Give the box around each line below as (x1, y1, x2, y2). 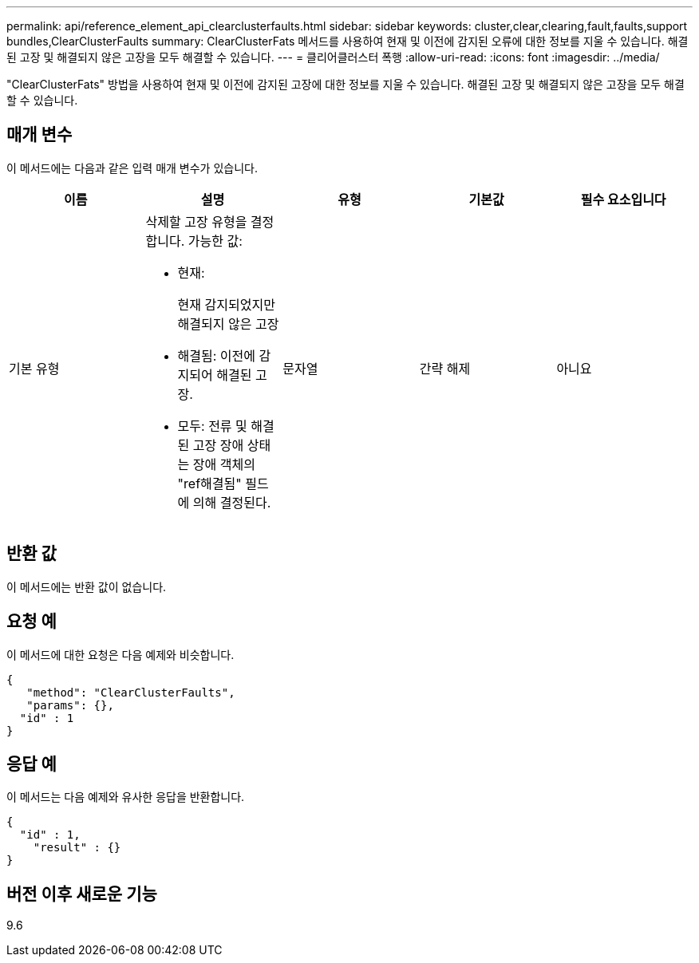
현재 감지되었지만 (177, 296, 275, 313)
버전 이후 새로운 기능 (6, 883, 157, 904)
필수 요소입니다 (580, 191, 666, 207)
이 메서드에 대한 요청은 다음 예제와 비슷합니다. (6, 647, 235, 661)
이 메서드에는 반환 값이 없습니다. (6, 579, 167, 594)
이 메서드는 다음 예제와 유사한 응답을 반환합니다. (6, 790, 245, 804)
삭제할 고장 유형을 (145, 213, 247, 230)
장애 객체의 (192, 456, 255, 472)
